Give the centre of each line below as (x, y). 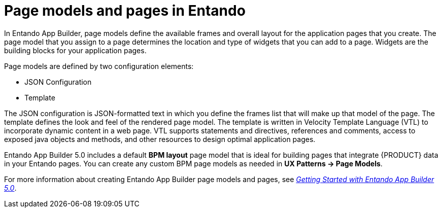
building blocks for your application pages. (75, 50)
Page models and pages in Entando (125, 11)
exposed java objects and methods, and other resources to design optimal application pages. (160, 139)
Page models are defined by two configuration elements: (99, 66)
